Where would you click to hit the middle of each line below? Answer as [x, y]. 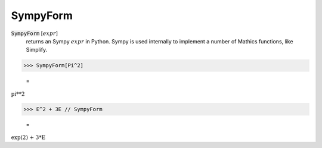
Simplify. [37, 50]
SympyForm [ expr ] [35, 33]
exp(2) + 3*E [28, 138]
